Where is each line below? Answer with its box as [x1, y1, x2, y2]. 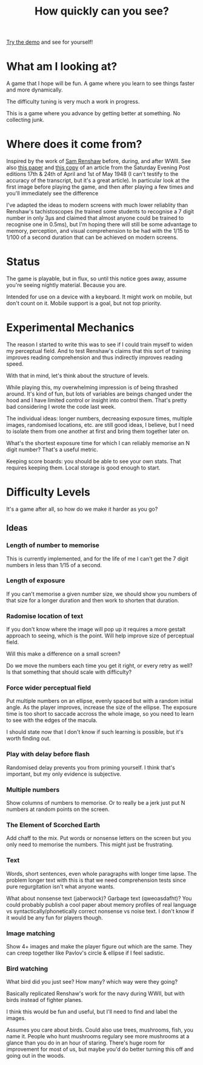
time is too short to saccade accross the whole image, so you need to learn [6, 710, 194, 717]
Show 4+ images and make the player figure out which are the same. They [6, 942, 193, 950]
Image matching [6, 929, 55, 938]
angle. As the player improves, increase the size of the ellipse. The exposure [6, 704, 197, 711]
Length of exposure [6, 576, 65, 585]
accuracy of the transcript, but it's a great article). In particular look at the [6, 177, 190, 184]
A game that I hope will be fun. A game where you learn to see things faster [6, 80, 195, 87]
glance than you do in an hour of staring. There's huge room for [6, 1039, 165, 1047]
